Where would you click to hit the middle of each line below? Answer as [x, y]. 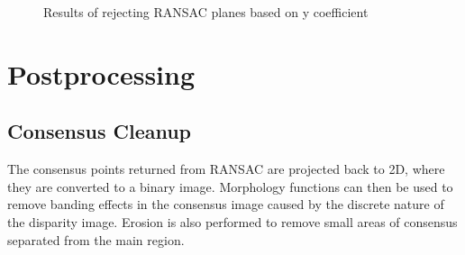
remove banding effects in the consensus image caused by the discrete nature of [226, 204]
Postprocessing [101, 73]
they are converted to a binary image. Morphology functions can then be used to [230, 186]
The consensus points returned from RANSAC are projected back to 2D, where [226, 169]
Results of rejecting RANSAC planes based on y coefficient [206, 12]
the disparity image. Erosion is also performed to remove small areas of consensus [232, 221]
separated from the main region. [96, 239]
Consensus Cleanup [100, 131]
